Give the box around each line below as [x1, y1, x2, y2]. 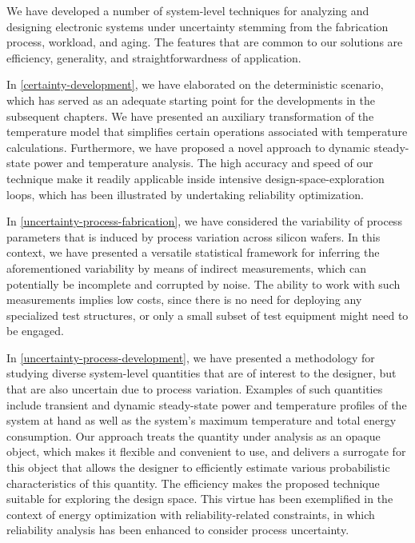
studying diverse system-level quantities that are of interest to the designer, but [6, 365, 397, 381]
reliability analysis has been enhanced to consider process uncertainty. [6, 521, 349, 538]
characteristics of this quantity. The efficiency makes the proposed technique [6, 474, 380, 491]
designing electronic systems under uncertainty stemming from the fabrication [6, 18, 389, 34]
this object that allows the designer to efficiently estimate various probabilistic [6, 459, 390, 476]
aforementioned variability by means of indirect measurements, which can [6, 259, 366, 276]
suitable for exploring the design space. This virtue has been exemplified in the [6, 490, 393, 507]
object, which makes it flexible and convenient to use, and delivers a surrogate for [6, 443, 406, 460]
